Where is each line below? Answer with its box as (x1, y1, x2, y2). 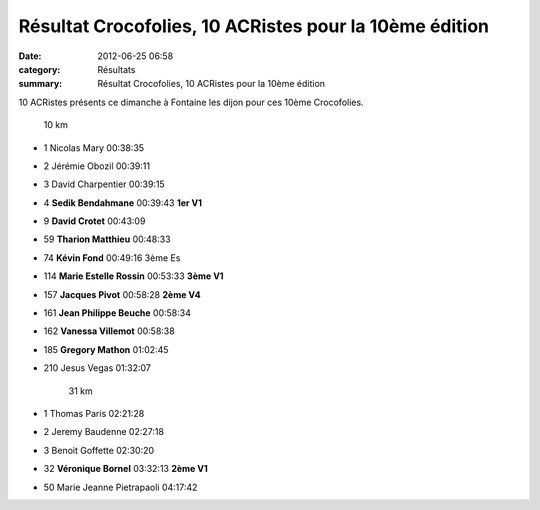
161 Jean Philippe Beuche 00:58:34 (43, 307, 192, 319)
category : (18, 63, 61, 75)
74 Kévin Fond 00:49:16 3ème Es (43, 251, 181, 264)
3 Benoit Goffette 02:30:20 (43, 444, 155, 456)
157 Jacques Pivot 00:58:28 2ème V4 (43, 288, 202, 300)
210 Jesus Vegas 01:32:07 (43, 362, 152, 374)
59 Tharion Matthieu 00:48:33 (43, 233, 171, 245)
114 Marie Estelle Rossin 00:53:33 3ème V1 (43, 270, 224, 282)
